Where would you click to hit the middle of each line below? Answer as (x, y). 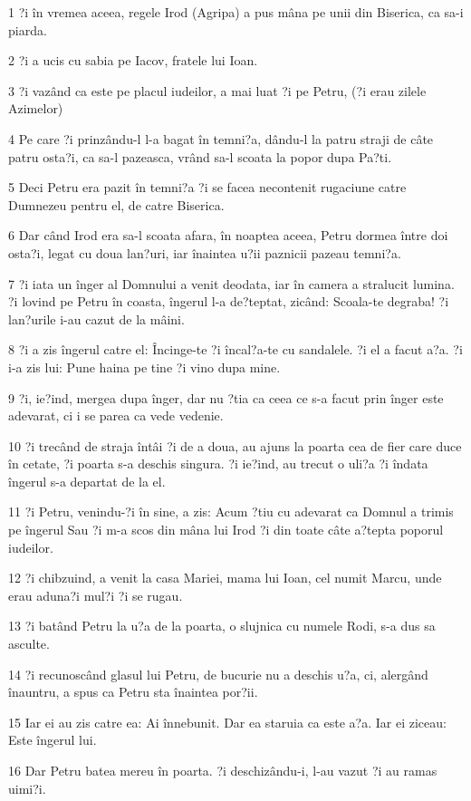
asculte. (29, 644)
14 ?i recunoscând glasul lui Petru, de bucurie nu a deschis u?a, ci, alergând (218, 674)
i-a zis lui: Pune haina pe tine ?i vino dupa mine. (144, 367)
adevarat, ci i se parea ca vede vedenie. (116, 415)
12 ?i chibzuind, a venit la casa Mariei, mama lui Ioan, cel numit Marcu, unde (225, 578)
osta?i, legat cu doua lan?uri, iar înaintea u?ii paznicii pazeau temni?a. (205, 252)
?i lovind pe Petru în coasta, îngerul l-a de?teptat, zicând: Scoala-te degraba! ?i (229, 301)
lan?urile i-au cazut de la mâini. (96, 318)
